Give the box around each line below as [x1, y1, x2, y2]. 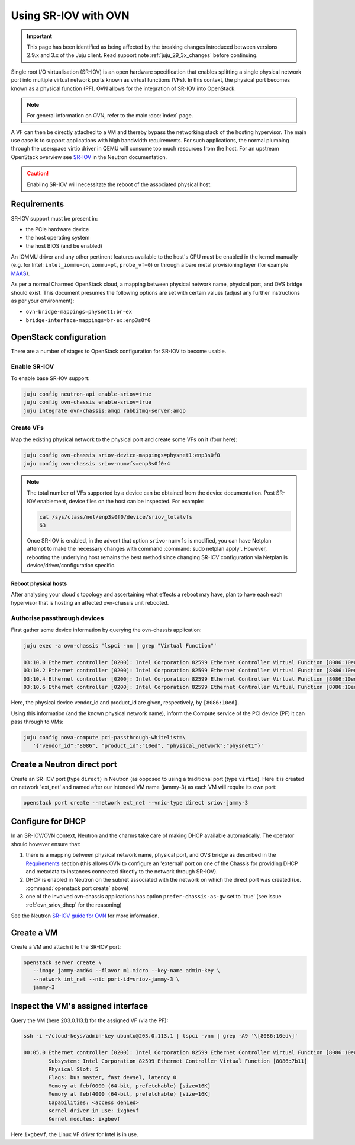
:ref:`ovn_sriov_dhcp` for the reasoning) [25, 901, 122, 908]
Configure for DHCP [11, 817, 86, 827]
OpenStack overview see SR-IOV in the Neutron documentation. [11, 153, 167, 160]
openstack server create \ [23, 959, 102, 966]
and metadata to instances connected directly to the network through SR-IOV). [25, 867, 218, 875]
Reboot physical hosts [11, 580, 67, 587]
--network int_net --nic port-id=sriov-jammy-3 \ [33, 975, 180, 983]
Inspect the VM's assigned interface [11, 1001, 148, 1011]
